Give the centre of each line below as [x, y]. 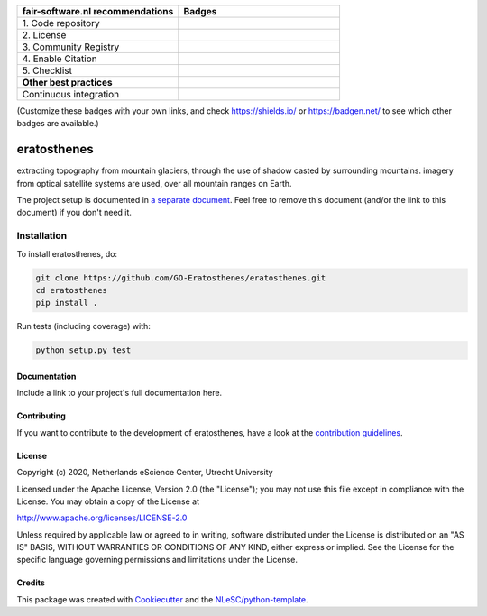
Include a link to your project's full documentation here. [119, 393]
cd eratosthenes [72, 290]
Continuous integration [71, 94]
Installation [42, 236]
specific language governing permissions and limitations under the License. [157, 560]
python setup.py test [83, 350]
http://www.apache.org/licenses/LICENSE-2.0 [102, 518]
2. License [44, 35]
